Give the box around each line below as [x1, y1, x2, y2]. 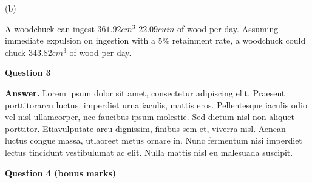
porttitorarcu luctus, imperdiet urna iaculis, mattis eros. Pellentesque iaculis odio [5, 98, 307, 111]
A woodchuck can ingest [5, 22, 95, 35]
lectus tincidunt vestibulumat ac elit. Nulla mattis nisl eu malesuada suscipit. [5, 145, 293, 158]
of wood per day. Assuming [177, 22, 279, 35]
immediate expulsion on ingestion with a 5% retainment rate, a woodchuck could [5, 34, 306, 47]
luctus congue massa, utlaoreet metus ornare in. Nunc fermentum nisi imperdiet [5, 134, 302, 147]
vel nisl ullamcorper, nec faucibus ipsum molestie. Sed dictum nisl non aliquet [5, 110, 294, 123]
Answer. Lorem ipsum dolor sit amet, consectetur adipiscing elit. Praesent [5, 86, 285, 99]
